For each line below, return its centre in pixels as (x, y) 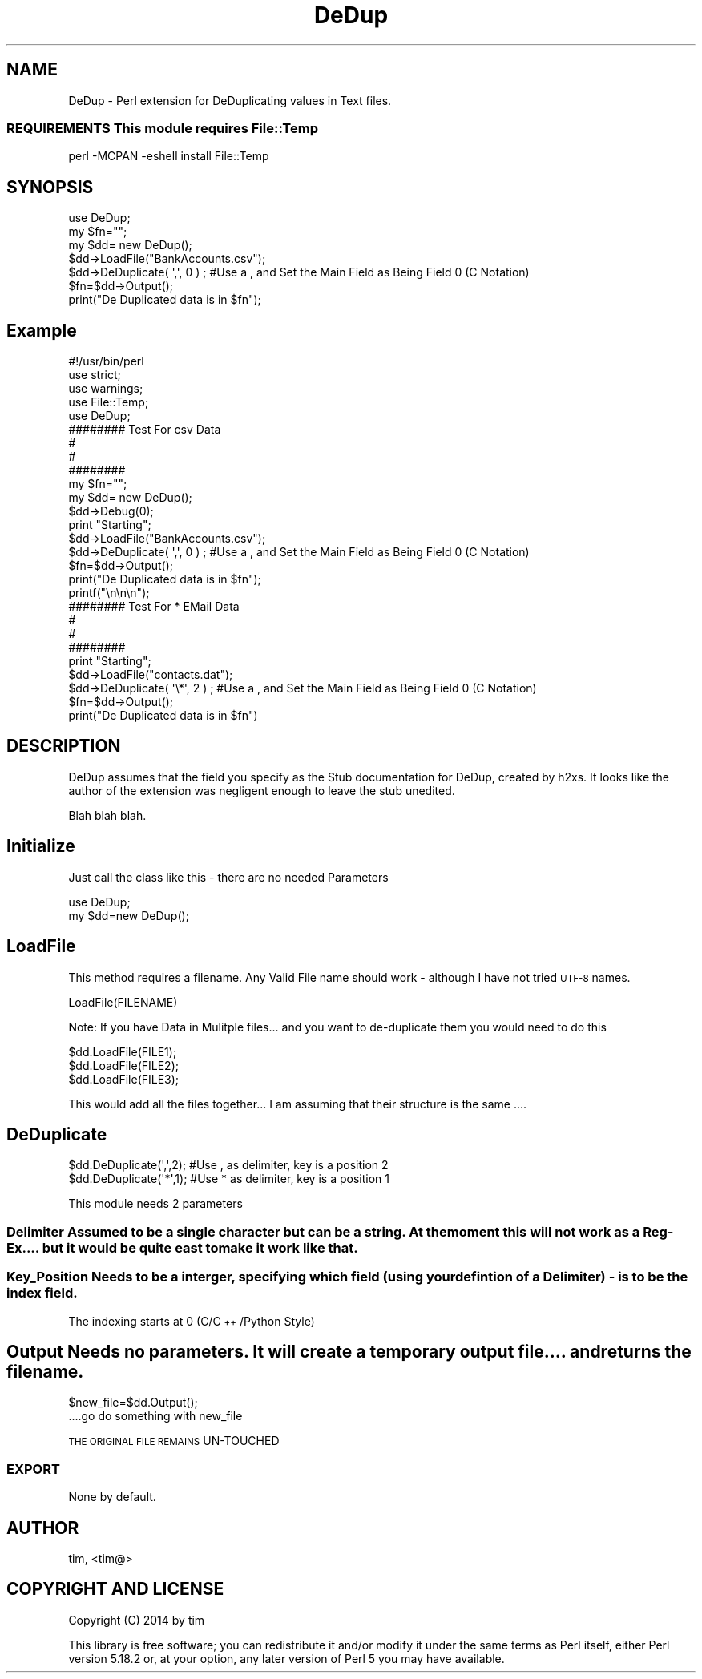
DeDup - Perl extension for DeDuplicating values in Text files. (230, 100)
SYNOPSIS (50, 187)
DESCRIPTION (64, 746)
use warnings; (106, 389)
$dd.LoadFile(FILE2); (123, 1065)
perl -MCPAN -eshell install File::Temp (169, 156)
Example (42, 330)
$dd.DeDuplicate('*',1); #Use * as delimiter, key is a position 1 (229, 1179)
